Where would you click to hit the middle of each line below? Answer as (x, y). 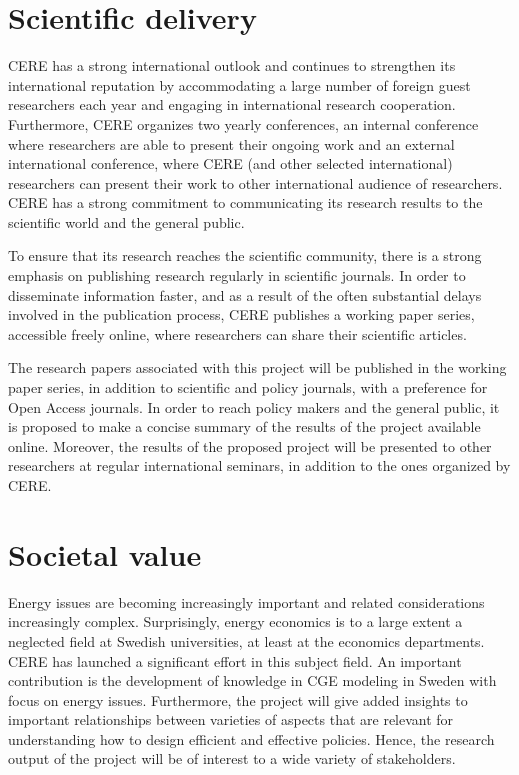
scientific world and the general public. (126, 221)
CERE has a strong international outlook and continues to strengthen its (232, 65)
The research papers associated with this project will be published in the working (257, 367)
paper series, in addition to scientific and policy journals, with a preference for (248, 387)
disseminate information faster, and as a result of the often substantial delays (245, 294)
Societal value (105, 553)
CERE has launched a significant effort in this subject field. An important (235, 660)
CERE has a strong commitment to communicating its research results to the (245, 202)
